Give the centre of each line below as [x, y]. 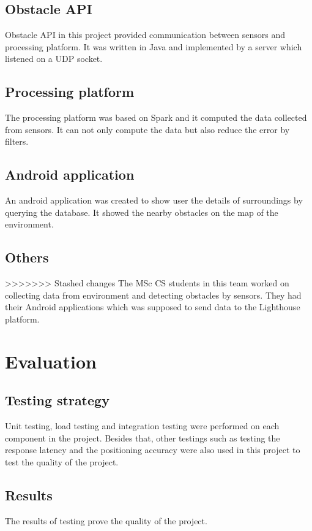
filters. [17, 141]
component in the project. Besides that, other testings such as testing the [143, 437]
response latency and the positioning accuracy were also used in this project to [153, 450]
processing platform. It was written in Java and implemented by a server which [154, 46]
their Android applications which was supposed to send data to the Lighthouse [153, 307]
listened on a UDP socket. [54, 59]
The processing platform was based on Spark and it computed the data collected [156, 117]
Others [27, 257]
